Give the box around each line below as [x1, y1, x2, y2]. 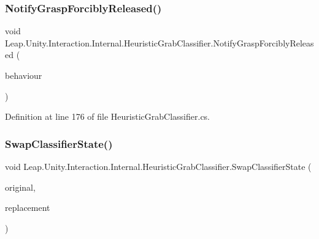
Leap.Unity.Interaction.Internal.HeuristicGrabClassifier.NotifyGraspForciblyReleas [5, 36, 314, 49]
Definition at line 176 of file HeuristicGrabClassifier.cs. [5, 110, 210, 123]
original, [5, 180, 36, 193]
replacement [5, 201, 50, 214]
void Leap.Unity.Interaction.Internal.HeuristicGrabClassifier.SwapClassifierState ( [5, 160, 312, 172]
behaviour [5, 69, 42, 81]
